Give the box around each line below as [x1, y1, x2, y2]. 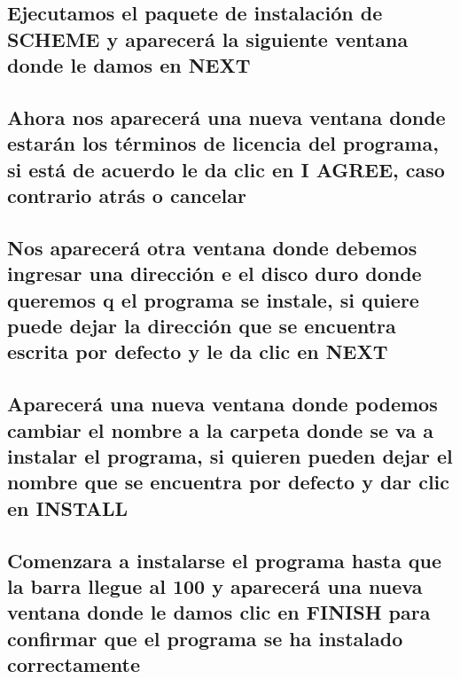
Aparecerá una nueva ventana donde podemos [7, 390, 438, 418]
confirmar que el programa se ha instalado [7, 624, 403, 652]
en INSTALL [7, 494, 129, 521]
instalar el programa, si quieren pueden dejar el [7, 442, 453, 470]
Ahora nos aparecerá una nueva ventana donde [7, 103, 446, 130]
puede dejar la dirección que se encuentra [7, 312, 396, 339]
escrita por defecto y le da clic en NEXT [7, 338, 388, 365]
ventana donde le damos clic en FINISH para [7, 598, 431, 626]
